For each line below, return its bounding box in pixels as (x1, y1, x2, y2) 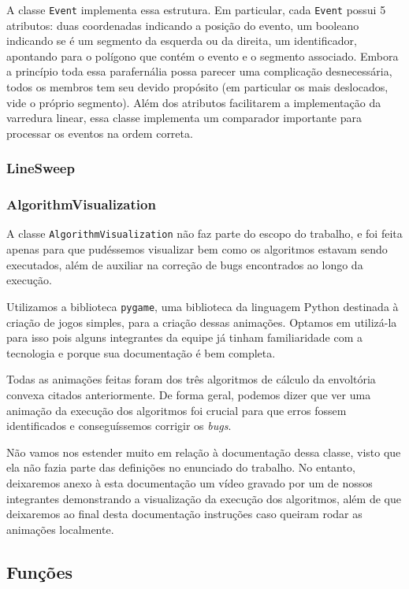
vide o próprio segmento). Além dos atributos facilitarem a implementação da (6, 94, 381, 110)
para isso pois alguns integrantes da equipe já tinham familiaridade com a (6, 329, 363, 346)
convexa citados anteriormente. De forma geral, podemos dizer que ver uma (6, 386, 371, 402)
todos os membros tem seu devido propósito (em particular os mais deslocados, (6, 79, 389, 95)
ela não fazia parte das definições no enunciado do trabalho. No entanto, (6, 459, 355, 476)
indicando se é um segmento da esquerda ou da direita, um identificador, (6, 32, 357, 49)
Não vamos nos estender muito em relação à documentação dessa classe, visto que (6, 443, 401, 460)
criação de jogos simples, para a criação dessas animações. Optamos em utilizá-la (6, 313, 397, 330)
